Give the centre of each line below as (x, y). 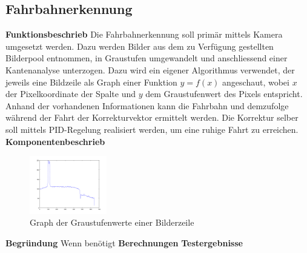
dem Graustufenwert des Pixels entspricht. (224, 94)
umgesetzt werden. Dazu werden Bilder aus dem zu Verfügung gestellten (140, 46)
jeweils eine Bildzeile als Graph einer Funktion (91, 82)
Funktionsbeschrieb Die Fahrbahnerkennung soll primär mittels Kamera (144, 34)
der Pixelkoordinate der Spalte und (71, 94)
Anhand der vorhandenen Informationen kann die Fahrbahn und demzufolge (147, 105)
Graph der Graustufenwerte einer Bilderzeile (112, 222)
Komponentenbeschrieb (55, 141)
